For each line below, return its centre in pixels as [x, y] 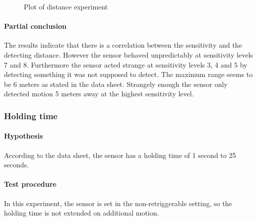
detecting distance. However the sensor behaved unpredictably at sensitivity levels [128, 54]
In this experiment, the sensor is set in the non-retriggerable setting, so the [118, 203]
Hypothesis [24, 136]
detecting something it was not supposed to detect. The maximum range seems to [128, 74]
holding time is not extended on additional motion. [82, 213]
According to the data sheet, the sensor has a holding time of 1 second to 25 [120, 155]
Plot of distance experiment [66, 6]
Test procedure [30, 184]
